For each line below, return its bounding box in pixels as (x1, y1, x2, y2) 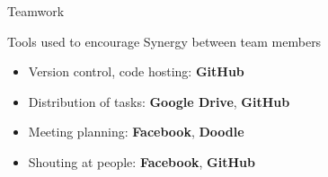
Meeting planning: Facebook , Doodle (28, 122, 244, 141)
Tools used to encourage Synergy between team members (7, 31, 322, 50)
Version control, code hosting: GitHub (28, 62, 244, 81)
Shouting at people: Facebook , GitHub (28, 152, 255, 171)
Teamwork (7, 2, 65, 20)
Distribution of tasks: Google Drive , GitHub (28, 92, 290, 111)
